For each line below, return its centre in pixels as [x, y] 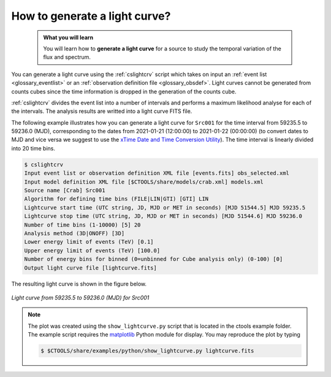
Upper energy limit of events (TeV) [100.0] [92, 251]
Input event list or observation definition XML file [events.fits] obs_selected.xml [157, 173]
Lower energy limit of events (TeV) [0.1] [89, 242]
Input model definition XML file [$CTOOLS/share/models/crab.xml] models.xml [144, 182]
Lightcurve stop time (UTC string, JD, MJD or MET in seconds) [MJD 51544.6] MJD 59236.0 [163, 216]
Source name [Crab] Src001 [65, 190]
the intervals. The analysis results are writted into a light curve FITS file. [102, 111]
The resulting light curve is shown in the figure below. [79, 284]
